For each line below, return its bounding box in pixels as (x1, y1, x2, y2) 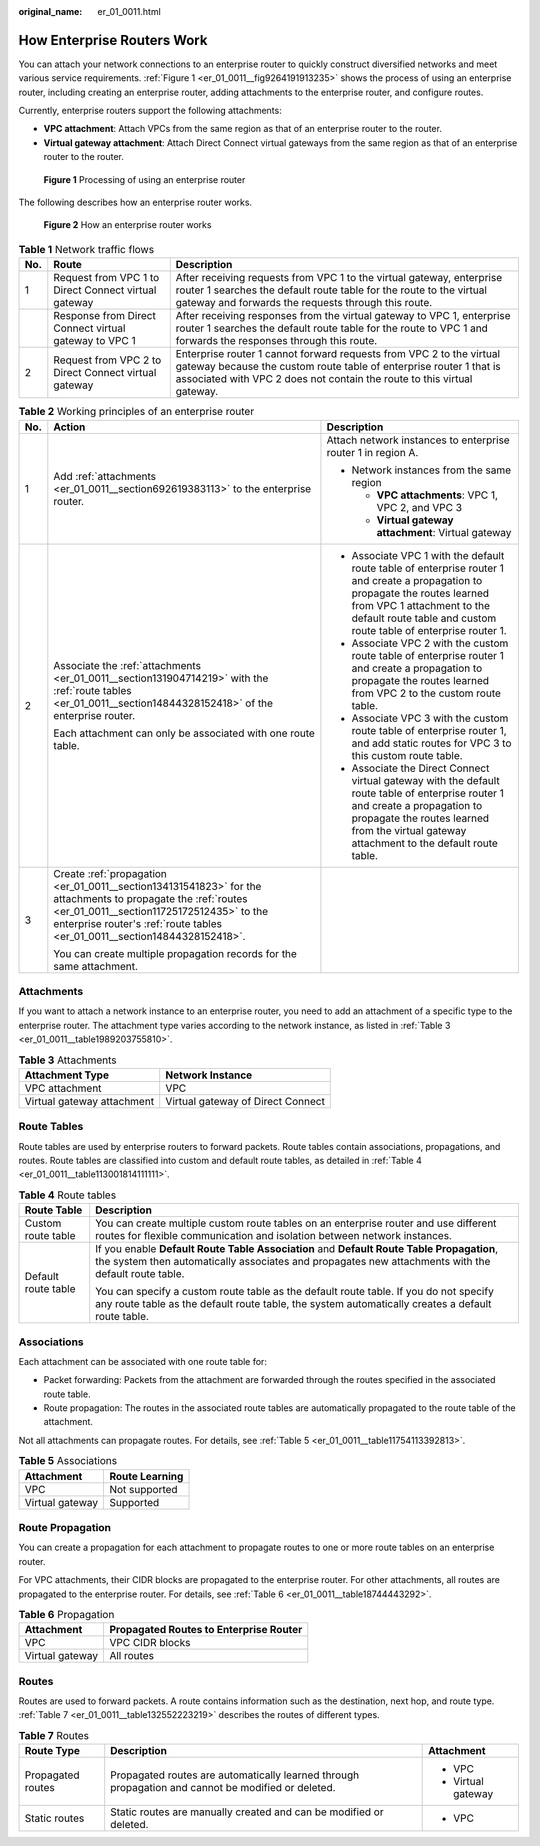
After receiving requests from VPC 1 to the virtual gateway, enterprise (175, 271, 503, 285)
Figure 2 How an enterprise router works (43, 219, 212, 231)
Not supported (109, 1482, 179, 1496)
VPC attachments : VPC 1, (376, 488, 499, 502)
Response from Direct (53, 309, 157, 323)
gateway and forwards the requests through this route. (175, 296, 433, 310)
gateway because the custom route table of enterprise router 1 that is (175, 360, 502, 374)
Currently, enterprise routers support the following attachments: (18, 105, 282, 117)
